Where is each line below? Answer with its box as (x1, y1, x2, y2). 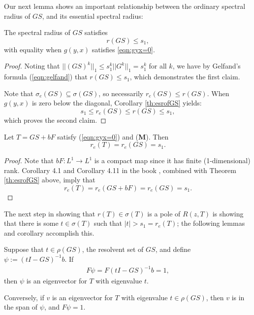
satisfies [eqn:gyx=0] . (92, 44, 155, 54)
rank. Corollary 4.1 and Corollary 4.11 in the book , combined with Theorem (4, 165, 236, 175)
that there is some (4, 218, 59, 228)
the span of (4, 302, 38, 312)
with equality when (4, 44, 62, 54)
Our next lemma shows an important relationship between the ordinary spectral (4, 1, 246, 11)
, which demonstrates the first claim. (129, 71, 240, 82)
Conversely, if (4, 292, 44, 302)
